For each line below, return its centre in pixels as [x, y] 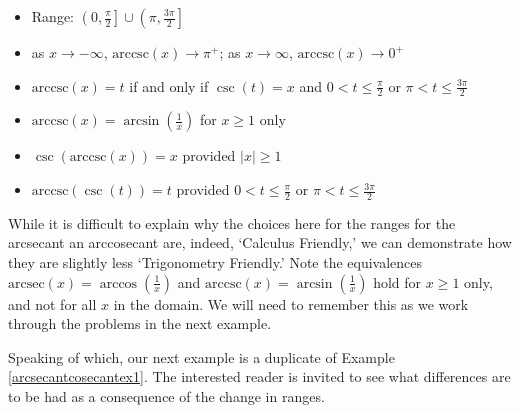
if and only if [169, 85]
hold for [397, 281]
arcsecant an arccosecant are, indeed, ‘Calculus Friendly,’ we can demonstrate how [260, 242]
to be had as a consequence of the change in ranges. [166, 396]
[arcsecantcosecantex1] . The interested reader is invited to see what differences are [259, 376]
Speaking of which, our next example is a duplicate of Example [201, 356]
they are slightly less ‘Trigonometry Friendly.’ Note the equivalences [215, 262]
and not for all [52, 303]
